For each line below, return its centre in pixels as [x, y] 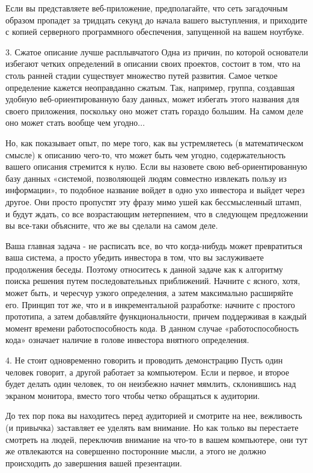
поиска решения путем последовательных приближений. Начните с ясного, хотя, [153, 281]
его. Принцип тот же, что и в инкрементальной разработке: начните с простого [150, 304]
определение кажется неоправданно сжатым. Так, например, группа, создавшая [150, 87]
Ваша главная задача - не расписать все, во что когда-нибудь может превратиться [154, 245]
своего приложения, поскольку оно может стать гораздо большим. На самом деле [154, 110]
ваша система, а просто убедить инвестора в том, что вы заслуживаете [135, 257]
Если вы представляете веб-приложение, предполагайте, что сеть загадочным [147, 8]
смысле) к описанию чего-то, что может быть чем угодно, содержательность [146, 154]
